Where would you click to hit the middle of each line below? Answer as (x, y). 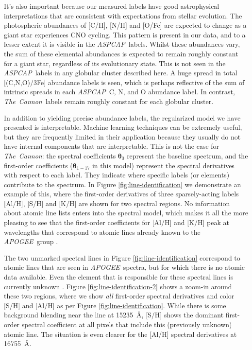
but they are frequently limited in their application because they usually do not (122, 136)
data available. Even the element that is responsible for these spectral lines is (119, 277)
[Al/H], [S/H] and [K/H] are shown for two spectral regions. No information (117, 203)
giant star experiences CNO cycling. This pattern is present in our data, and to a (125, 34)
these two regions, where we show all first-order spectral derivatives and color (119, 296)
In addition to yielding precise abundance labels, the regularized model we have (122, 117)
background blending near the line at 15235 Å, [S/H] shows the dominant (114, 315)
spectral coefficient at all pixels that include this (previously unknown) (127, 324)
